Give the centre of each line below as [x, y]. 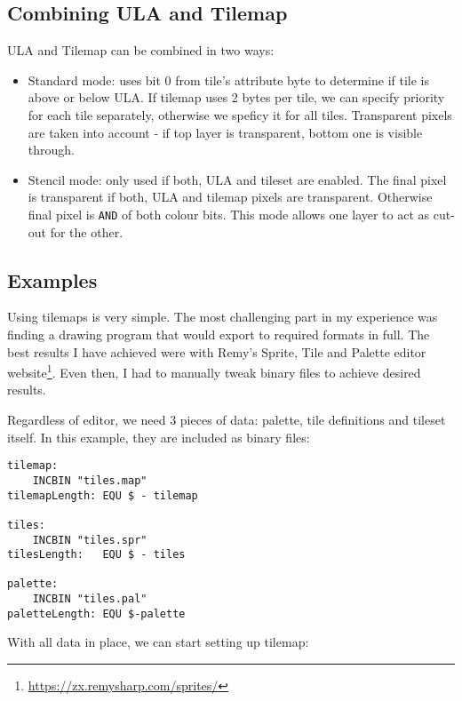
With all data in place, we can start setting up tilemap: [158, 642]
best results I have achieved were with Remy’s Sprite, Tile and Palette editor [217, 351]
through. [51, 150]
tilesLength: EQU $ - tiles [96, 555]
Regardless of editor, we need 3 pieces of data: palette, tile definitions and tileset [227, 420]
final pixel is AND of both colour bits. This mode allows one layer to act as [229, 214]
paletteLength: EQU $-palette [96, 613]
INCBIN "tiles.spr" [90, 540]
